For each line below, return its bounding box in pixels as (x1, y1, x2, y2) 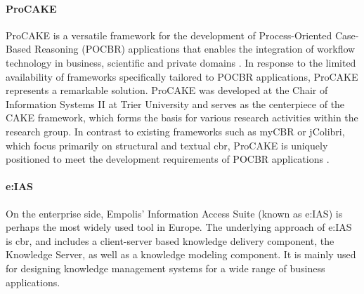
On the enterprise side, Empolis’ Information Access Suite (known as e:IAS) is (6, 206, 343, 220)
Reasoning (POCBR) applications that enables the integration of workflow (34, 41, 356, 56)
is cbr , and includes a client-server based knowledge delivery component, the (6, 233, 334, 248)
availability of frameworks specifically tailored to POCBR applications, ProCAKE (6, 69, 358, 83)
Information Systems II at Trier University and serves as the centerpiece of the (6, 96, 345, 111)
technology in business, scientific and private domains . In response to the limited (6, 55, 356, 69)
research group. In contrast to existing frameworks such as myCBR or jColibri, (6, 123, 345, 138)
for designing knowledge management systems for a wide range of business (6, 260, 325, 275)
